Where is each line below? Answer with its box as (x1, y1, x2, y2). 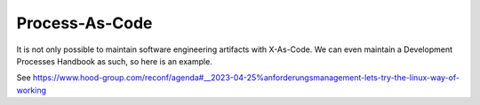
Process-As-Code (16, 13, 153, 33)
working (16, 85, 47, 95)
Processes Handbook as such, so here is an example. (16, 56, 212, 66)
